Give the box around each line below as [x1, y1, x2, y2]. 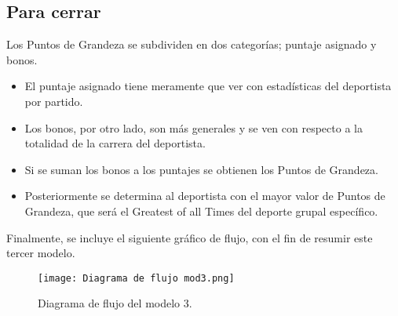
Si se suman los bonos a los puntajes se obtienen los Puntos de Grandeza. [24, 161, 378, 177]
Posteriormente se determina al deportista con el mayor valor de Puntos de [24, 187, 385, 204]
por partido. [24, 93, 83, 109]
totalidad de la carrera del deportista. [24, 135, 206, 151]
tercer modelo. [6, 245, 75, 261]
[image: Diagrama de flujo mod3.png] [38, 272, 235, 284]
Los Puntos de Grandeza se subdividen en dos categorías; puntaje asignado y [6, 36, 377, 53]
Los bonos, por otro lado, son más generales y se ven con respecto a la [24, 119, 363, 136]
